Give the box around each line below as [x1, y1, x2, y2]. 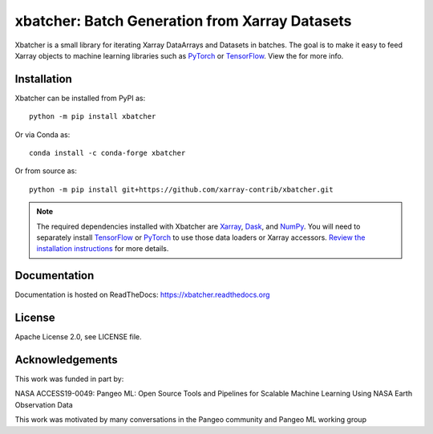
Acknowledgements [14, 353, 118, 367]
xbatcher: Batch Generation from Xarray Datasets [14, 12, 352, 30]
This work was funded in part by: [14, 374, 124, 384]
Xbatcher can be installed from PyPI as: [14, 93, 146, 103]
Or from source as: [14, 166, 78, 176]
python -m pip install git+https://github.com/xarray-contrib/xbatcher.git [29, 185, 334, 194]
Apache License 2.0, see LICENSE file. [14, 332, 142, 342]
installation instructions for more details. [36, 244, 169, 254]
